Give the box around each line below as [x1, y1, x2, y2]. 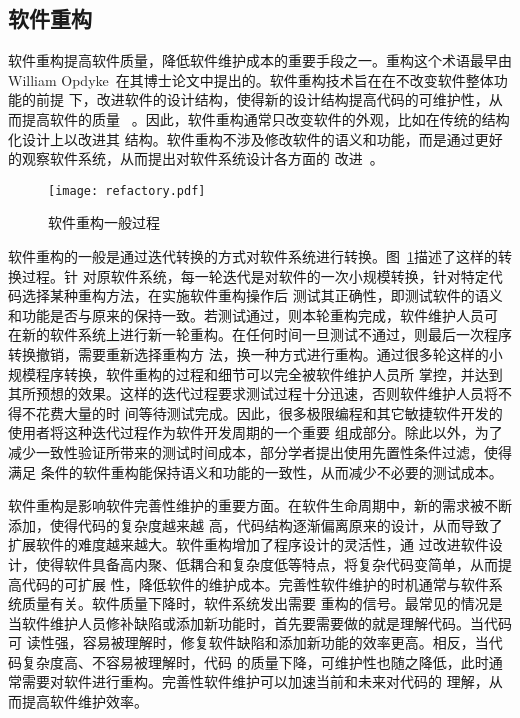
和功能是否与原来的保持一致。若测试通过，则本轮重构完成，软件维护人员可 [8, 304, 498, 325]
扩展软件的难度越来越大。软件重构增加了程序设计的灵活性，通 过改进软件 [8, 534, 489, 555]
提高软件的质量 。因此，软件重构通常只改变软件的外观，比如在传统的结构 [21, 108, 510, 129]
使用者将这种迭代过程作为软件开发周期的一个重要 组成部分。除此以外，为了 [8, 422, 503, 443]
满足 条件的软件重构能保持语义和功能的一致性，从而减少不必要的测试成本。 [8, 461, 503, 482]
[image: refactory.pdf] [48, 183, 206, 198]
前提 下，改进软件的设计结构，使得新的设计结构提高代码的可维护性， [35, 89, 489, 110]
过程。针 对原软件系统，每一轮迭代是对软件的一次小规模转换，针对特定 [21, 265, 489, 286]
